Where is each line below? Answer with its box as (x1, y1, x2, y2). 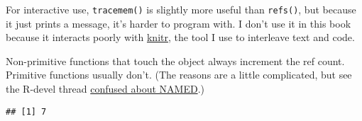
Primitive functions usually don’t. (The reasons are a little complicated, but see (6, 67, 352, 82)
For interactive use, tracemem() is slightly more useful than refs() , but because (6, 2, 356, 16)
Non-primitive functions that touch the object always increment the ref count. (6, 53, 345, 68)
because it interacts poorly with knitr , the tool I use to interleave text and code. (6, 30, 355, 45)
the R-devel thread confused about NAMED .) (6, 81, 204, 96)
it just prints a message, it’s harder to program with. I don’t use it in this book (6, 16, 351, 30)
